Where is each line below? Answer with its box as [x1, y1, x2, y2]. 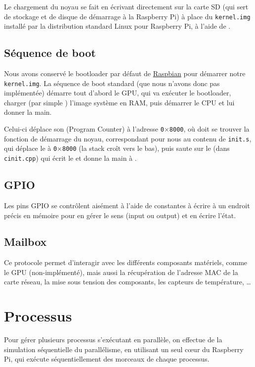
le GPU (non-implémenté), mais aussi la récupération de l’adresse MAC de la [4, 267, 238, 277]
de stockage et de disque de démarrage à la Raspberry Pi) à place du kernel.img [4, 11, 251, 21]
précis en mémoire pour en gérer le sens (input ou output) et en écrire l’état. [4, 210, 236, 220]
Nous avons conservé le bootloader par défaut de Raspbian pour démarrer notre [4, 68, 246, 79]
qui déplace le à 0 [4, 143, 57, 153]
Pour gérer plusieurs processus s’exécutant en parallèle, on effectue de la [4, 334, 222, 345]
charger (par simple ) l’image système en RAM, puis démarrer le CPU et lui [4, 97, 235, 107]
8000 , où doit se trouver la [169, 124, 250, 134]
